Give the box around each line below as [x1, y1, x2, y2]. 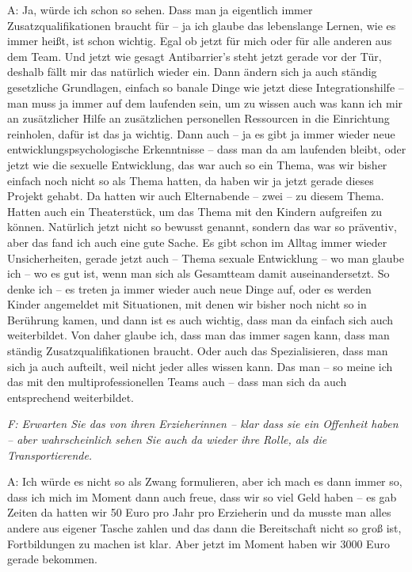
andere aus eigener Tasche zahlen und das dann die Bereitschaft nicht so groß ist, [7, 520, 402, 536]
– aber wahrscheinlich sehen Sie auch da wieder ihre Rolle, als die [7, 431, 327, 448]
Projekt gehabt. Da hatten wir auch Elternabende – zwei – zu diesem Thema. [7, 188, 384, 204]
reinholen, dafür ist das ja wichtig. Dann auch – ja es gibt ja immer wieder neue [7, 125, 395, 142]
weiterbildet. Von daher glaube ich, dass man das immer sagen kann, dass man [7, 327, 390, 343]
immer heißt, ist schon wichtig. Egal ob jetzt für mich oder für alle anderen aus [7, 32, 392, 49]
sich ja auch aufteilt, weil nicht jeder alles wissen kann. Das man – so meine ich [7, 358, 393, 374]
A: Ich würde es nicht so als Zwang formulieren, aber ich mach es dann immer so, [7, 473, 402, 490]
